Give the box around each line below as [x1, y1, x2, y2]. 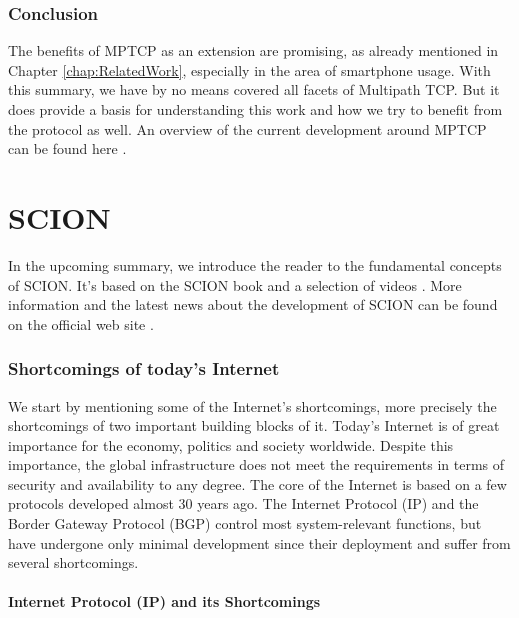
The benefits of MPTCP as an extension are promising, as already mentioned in [8, 40, 499, 61]
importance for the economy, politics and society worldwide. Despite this [8, 434, 454, 455]
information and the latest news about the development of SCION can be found [8, 294, 498, 315]
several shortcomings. [8, 552, 139, 573]
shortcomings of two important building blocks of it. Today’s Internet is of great [8, 415, 500, 436]
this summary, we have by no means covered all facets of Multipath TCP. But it [8, 79, 500, 100]
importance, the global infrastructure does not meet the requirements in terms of [8, 454, 505, 475]
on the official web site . [8, 313, 154, 334]
